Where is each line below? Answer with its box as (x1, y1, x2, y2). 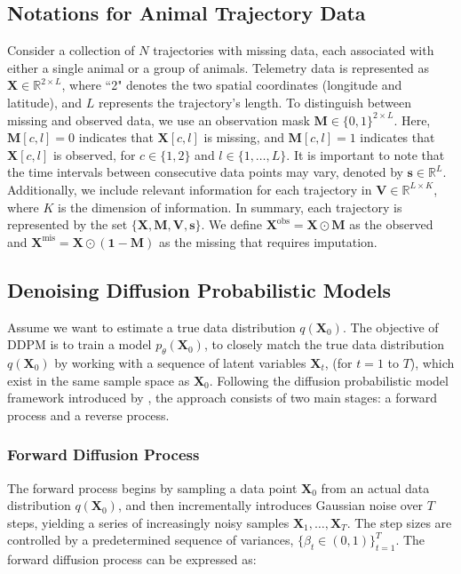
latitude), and (7, 92, 83, 111)
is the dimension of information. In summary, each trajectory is (58, 197, 402, 216)
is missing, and (203, 128, 284, 147)
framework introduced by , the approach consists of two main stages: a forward (7, 388, 438, 407)
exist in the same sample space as (7, 371, 190, 389)
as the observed (349, 215, 433, 234)
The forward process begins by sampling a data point (7, 478, 298, 497)
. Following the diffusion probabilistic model (209, 371, 449, 389)
